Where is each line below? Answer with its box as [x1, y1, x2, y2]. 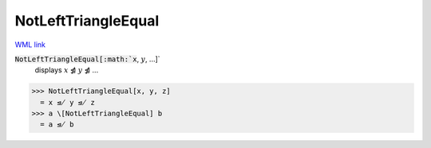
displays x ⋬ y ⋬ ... [34, 65, 99, 75]
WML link [14, 40, 46, 49]
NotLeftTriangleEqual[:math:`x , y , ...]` [14, 54, 160, 64]
